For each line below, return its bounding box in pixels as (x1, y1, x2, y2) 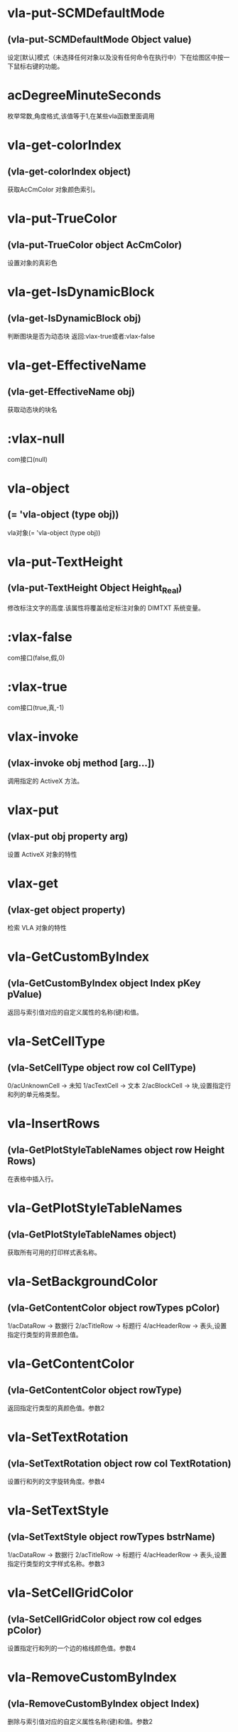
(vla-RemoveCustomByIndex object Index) (7, 1697, 200, 1709)
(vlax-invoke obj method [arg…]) (7, 756, 155, 769)
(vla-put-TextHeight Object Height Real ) (7, 582, 183, 596)
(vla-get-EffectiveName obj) (7, 386, 135, 398)
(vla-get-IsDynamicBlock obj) (7, 312, 141, 324)
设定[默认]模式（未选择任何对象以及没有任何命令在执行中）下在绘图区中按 (7, 53, 224, 61)
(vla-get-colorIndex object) (7, 165, 131, 177)
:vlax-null (7, 431, 65, 447)
